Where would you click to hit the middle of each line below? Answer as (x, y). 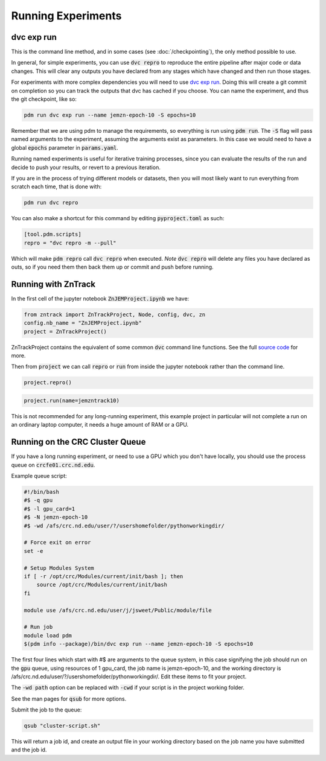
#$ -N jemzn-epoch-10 (56, 517)
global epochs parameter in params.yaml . (65, 147)
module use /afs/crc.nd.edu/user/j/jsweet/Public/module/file (118, 610)
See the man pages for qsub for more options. (69, 699)
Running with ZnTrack (53, 284)
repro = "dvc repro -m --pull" (70, 243)
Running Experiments (66, 16)
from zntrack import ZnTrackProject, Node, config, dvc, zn (115, 314)
